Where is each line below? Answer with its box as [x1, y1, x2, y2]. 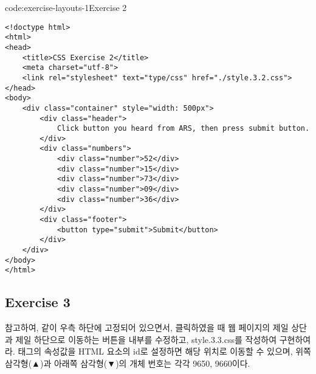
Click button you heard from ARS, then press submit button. [57, 124, 310, 133]
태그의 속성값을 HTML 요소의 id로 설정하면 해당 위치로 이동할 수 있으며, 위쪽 [18, 345, 311, 358]
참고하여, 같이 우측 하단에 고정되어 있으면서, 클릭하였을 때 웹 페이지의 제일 [5, 321, 289, 334]
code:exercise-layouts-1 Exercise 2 [5, 1, 127, 13]
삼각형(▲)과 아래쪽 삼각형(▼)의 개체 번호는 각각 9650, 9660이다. [5, 356, 250, 369]
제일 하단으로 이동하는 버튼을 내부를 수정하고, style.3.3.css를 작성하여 [15, 333, 277, 345]
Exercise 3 [5, 293, 70, 311]
